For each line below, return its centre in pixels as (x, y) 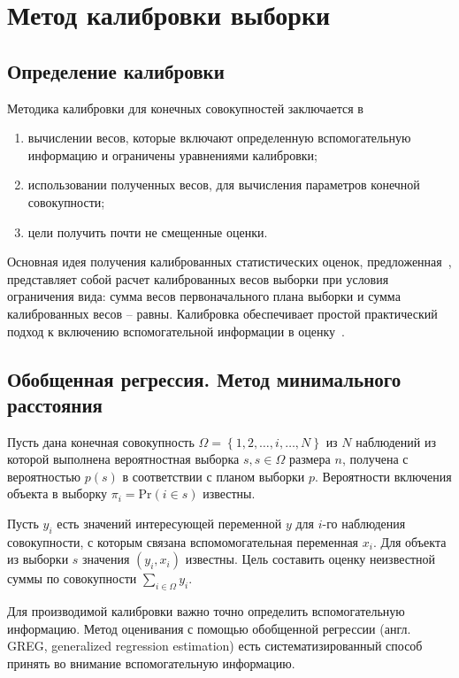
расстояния (55, 404)
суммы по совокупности (72, 578)
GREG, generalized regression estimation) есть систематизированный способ (215, 646)
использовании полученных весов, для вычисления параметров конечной (224, 185)
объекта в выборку (57, 493)
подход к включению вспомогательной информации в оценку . (176, 331)
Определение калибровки (116, 70)
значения (106, 559)
